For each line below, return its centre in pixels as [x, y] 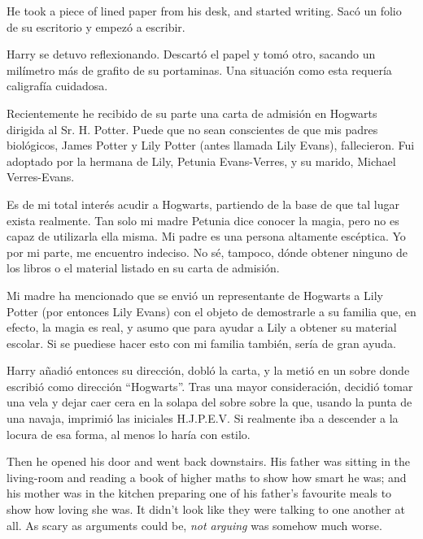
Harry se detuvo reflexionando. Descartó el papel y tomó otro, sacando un [191, 54]
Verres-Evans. [41, 177]
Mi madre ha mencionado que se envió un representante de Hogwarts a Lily [195, 295]
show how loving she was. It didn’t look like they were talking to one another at [206, 509]
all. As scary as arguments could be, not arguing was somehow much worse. [194, 525]
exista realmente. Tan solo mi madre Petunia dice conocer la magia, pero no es [203, 220]
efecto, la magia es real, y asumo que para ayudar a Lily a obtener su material [202, 327]
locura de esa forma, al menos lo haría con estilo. [129, 434]
